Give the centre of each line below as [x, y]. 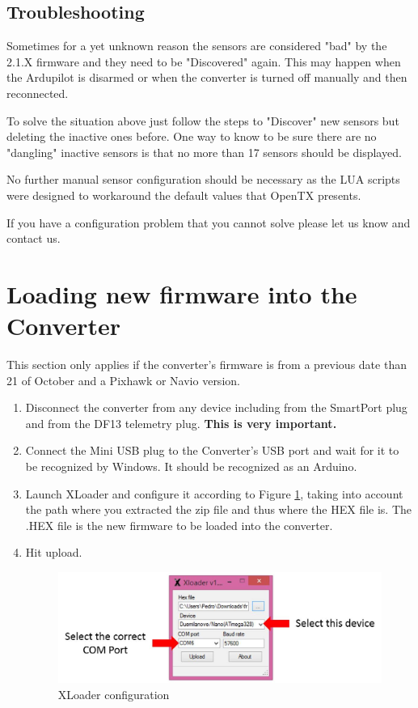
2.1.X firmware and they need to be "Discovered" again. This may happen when [204, 61]
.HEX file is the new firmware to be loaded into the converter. [179, 525]
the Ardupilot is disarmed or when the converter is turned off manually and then [207, 77]
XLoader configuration [114, 694]
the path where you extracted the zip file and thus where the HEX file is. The [219, 509]
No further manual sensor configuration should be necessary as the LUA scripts [203, 179]
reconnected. [38, 93]
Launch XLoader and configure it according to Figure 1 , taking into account [214, 493]
